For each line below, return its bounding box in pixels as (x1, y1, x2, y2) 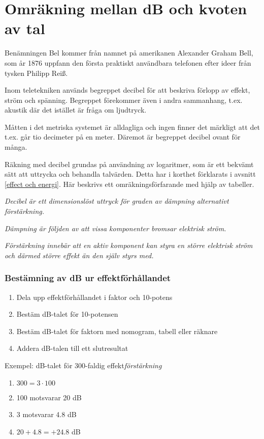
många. (5, 142, 27, 152)
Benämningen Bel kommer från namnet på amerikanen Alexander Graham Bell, (5, 47, 253, 58)
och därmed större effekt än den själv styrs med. (5, 250, 154, 260)
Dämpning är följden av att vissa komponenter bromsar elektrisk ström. (5, 223, 226, 233)
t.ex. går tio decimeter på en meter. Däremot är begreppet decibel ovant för (5, 131, 241, 142)
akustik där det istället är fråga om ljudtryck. (5, 104, 147, 115)
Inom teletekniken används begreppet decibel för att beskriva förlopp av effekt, (5, 85, 250, 95)
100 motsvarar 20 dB (16, 392, 82, 402)
